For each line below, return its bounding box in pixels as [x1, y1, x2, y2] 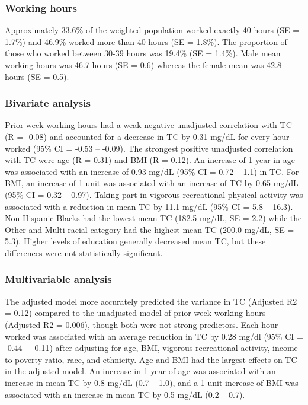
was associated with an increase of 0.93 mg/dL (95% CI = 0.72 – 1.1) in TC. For [5, 165, 299, 177]
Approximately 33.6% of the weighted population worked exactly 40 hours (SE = [5, 24, 300, 36]
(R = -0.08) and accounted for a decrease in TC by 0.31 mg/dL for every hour [5, 130, 290, 142]
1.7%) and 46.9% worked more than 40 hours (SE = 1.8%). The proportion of [5, 35, 287, 47]
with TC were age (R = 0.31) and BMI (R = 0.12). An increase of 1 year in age [5, 154, 295, 166]
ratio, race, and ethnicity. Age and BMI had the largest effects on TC [44, 353, 297, 365]
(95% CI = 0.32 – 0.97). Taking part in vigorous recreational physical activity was [5, 188, 303, 200]
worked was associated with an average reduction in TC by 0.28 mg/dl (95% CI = [5, 330, 303, 342]
